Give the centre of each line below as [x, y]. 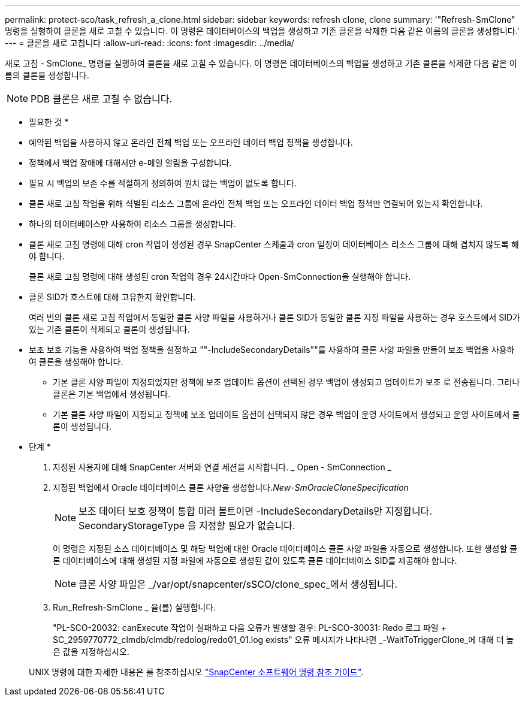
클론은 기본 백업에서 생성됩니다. [112, 394]
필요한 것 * [49, 122]
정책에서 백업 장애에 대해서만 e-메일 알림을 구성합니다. [130, 163]
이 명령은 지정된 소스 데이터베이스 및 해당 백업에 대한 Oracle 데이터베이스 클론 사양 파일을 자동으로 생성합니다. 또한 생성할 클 [285, 549]
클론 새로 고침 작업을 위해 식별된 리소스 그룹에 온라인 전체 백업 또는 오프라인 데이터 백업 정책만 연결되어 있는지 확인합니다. [256, 203]
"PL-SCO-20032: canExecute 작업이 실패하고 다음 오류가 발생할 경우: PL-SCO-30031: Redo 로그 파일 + [250, 628]
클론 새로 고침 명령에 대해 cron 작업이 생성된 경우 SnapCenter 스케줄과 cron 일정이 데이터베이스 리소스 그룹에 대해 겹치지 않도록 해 [274, 244]
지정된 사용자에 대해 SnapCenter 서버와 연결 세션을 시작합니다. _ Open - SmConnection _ [222, 467]
